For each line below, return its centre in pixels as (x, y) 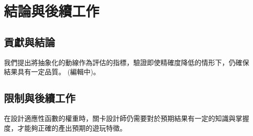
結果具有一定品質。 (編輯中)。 (52, 72)
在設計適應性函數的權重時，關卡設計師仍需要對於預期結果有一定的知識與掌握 (126, 118)
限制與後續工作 (40, 98)
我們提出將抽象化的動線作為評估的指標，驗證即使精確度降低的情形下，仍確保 (126, 62)
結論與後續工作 (52, 11)
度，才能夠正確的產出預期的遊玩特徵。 (65, 127)
